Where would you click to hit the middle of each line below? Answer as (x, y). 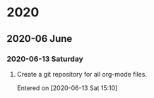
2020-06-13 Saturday (45, 59)
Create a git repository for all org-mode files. (82, 74)
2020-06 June (40, 39)
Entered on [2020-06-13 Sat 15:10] (67, 88)
